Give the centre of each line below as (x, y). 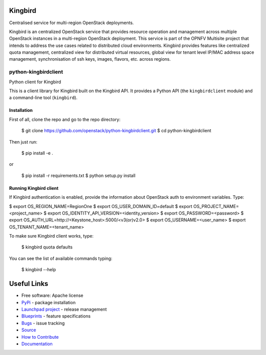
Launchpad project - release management (64, 309)
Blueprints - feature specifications (56, 316)
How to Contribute (40, 337)
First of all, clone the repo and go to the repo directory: (65, 119)
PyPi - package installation (49, 302)
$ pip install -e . (37, 153)
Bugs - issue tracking (43, 323)
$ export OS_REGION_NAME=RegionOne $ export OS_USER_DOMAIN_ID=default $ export (101, 206)
